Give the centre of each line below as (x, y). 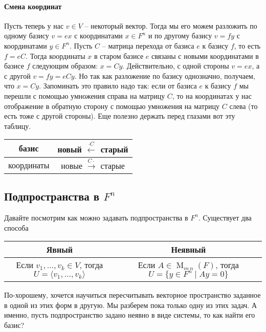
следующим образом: (65, 66)
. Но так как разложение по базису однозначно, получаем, (165, 75)
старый (114, 149)
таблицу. (18, 126)
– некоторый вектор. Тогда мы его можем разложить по (171, 25)
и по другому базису (180, 36)
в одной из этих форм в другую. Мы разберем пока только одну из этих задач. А (130, 305)
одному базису (27, 36)
